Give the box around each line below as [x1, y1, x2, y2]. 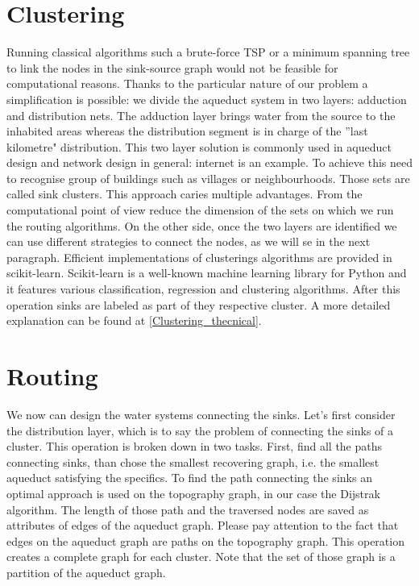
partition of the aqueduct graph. [6, 563, 166, 580]
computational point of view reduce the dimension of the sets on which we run [6, 202, 394, 218]
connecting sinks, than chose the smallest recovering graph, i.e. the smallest [6, 453, 380, 470]
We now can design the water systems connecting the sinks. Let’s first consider [6, 405, 396, 422]
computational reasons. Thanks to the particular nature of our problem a [6, 75, 368, 92]
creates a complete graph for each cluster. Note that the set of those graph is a [6, 548, 396, 565]
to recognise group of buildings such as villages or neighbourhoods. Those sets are [6, 169, 410, 186]
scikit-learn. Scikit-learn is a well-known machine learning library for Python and [6, 264, 407, 281]
